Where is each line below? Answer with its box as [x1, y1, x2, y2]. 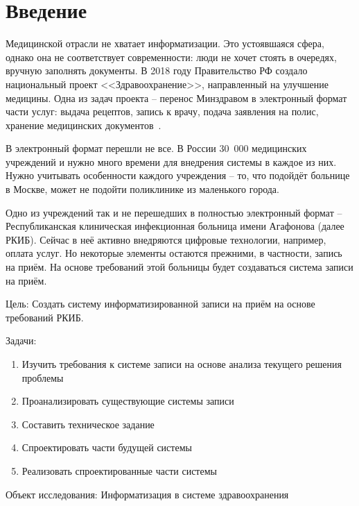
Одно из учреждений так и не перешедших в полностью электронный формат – [6, 205, 342, 219]
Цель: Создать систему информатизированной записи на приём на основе [6, 296, 315, 311]
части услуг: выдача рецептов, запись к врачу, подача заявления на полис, [6, 104, 319, 119]
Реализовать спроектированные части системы [21, 463, 217, 478]
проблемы [21, 370, 64, 385]
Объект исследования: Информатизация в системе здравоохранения [6, 487, 289, 501]
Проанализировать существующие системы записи [21, 394, 234, 408]
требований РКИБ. [6, 310, 84, 324]
